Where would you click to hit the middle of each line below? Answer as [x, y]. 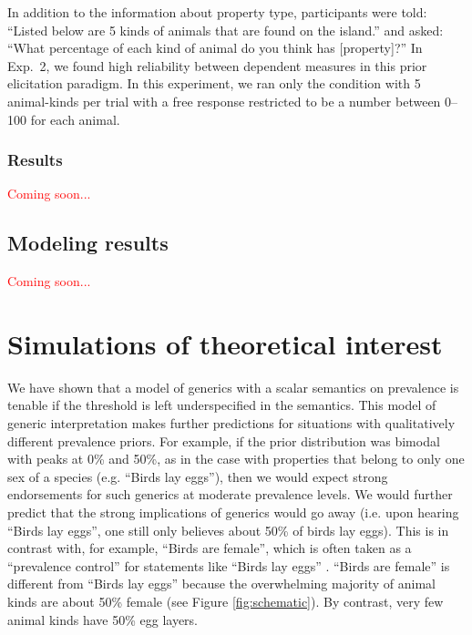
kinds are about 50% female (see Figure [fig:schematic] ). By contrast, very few [226, 602]
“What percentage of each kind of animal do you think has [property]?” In [215, 48]
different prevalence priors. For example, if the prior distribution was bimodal [224, 440]
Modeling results [88, 243]
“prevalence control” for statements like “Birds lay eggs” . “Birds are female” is [229, 565]
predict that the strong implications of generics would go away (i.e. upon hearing [233, 512]
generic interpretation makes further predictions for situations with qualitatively [231, 423]
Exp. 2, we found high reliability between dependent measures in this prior [217, 65]
